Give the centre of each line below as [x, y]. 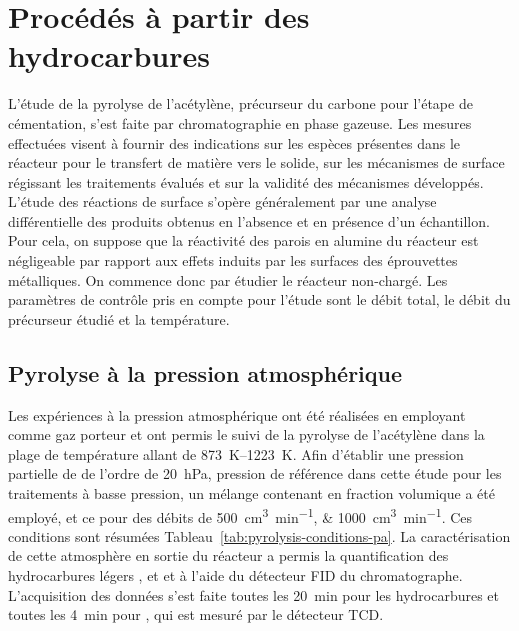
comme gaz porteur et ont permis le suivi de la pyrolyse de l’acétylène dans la [246, 434]
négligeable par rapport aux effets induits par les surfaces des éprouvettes [233, 260]
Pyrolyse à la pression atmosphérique [205, 372]
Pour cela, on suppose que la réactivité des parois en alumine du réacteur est [243, 240]
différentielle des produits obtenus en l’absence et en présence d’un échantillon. [249, 220]
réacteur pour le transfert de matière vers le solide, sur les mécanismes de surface [256, 162]
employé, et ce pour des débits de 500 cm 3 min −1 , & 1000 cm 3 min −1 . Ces [240, 515]
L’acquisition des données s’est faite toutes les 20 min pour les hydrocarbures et [254, 594]
